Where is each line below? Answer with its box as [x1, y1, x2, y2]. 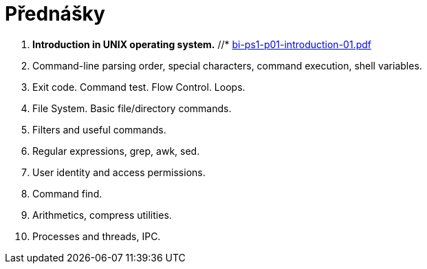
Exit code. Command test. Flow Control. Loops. [32, 80, 245, 93]
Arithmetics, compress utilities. [32, 208, 172, 221]
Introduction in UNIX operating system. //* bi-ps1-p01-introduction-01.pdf [32, 38, 371, 50]
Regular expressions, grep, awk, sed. [32, 144, 200, 157]
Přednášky [5, 2, 105, 25]
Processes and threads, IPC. [32, 230, 161, 242]
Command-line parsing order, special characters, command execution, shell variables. [32, 59, 422, 72]
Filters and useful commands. [32, 123, 166, 136]
